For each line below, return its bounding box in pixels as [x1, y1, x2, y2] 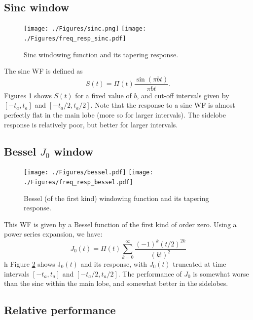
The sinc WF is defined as [4, 66, 83, 76]
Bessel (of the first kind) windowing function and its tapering [24, 193, 209, 203]
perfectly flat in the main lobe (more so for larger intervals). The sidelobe [4, 109, 226, 120]
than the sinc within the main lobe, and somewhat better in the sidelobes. [4, 278, 228, 288]
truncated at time [173, 258, 226, 269]
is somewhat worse [193, 268, 249, 279]
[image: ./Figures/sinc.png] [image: [24, 25, 146, 33]
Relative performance [4, 302, 116, 318]
